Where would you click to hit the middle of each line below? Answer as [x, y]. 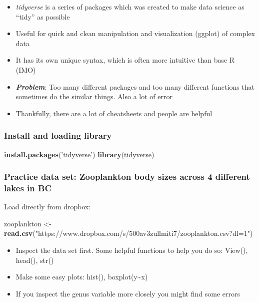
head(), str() [35, 260]
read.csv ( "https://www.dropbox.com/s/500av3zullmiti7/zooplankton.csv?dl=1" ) [128, 233]
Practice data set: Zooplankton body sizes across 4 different [127, 177]
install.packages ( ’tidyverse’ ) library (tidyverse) [79, 154]
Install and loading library [58, 135]
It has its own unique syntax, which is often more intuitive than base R [125, 60]
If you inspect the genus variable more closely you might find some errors [128, 293]
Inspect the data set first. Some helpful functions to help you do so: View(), [132, 250]
